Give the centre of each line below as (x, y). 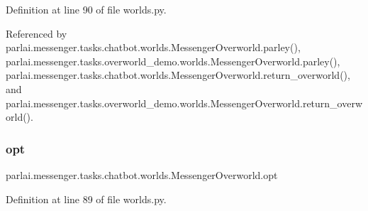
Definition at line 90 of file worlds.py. (86, 9)
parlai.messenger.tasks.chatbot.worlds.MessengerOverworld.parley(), (153, 47)
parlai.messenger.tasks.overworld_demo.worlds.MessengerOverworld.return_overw (184, 103)
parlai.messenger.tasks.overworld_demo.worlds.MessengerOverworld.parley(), (173, 61)
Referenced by (37, 33)
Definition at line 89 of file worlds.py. (86, 199)
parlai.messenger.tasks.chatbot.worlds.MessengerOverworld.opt (142, 174)
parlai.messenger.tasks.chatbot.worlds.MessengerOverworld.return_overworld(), (178, 75)
